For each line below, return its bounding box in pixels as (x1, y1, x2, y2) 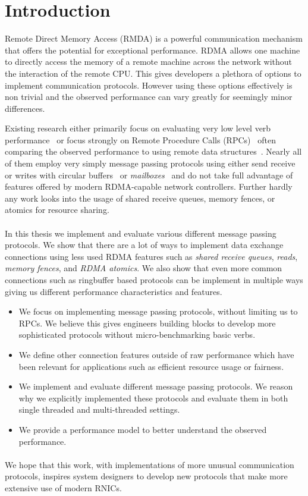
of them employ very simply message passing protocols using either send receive (5, 157, 296, 169)
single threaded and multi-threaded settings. (18, 403, 180, 416)
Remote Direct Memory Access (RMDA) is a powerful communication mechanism (5, 32, 303, 45)
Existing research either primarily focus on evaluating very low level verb (5, 122, 271, 134)
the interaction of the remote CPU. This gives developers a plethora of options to (5, 67, 301, 79)
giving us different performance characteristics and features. (5, 285, 222, 297)
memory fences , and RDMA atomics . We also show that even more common (5, 262, 282, 274)
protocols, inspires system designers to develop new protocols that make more (5, 470, 288, 482)
